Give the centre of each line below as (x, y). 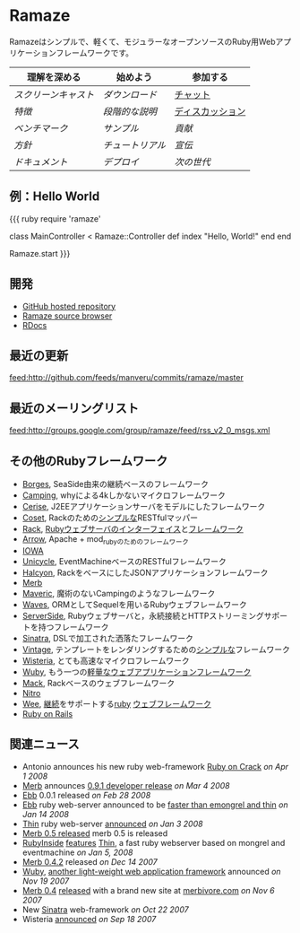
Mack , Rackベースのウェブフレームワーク (99, 683)
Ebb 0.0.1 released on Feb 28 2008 (86, 795)
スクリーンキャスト (54, 94)
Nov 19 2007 (46, 881)
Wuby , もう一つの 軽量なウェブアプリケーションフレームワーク (137, 671)
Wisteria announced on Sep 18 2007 (89, 919)
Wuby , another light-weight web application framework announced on (151, 871)
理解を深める (54, 77)
